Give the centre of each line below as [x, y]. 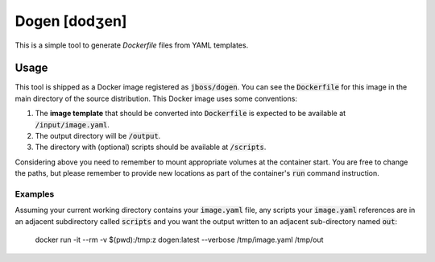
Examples [35, 193]
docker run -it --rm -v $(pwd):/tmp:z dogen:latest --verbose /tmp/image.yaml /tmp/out [179, 240]
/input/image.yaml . [72, 124]
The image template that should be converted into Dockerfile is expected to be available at [191, 114]
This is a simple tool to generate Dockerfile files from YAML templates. [132, 45]
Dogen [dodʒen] [71, 21]
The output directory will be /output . [98, 136]
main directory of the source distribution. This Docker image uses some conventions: [156, 98]
